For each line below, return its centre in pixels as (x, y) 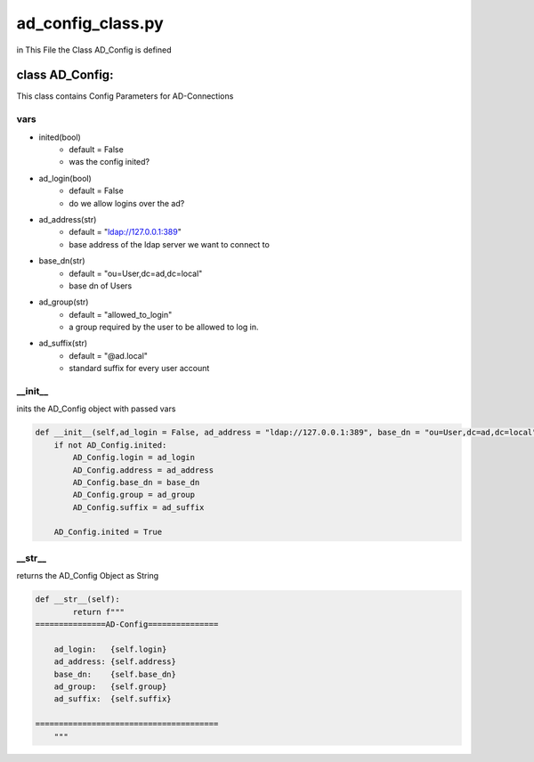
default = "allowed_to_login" (121, 314)
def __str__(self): (77, 600)
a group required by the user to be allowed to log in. (164, 327)
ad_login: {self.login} (110, 649)
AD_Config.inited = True (108, 532)
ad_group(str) (64, 302)
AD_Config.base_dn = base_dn (136, 482)
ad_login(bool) (65, 178)
